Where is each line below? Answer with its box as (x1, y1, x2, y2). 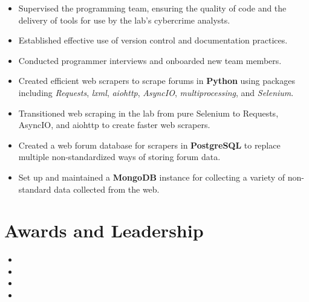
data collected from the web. (54, 182, 160, 195)
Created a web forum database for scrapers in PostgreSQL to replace (18, 138, 281, 151)
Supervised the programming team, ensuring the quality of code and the (18, 2, 287, 14)
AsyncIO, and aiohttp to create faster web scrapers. (18, 118, 210, 131)
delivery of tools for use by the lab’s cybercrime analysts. (18, 13, 230, 26)
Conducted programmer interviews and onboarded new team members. (18, 54, 282, 66)
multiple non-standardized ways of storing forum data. (18, 150, 221, 163)
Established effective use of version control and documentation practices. (18, 34, 288, 47)
